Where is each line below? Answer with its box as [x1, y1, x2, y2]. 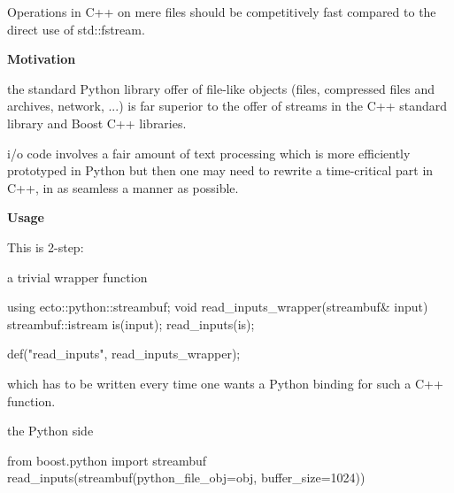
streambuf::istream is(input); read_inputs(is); [7, 314, 255, 333]
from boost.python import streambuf [7, 451, 207, 469]
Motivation [7, 50, 76, 68]
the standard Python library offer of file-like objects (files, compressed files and [7, 79, 435, 97]
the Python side [7, 421, 94, 440]
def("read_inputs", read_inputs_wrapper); [7, 344, 241, 363]
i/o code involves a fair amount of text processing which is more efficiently [7, 143, 411, 162]
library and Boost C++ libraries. [7, 113, 187, 132]
